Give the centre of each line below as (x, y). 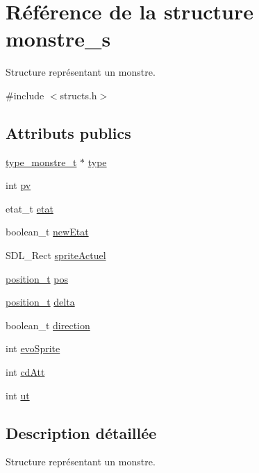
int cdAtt (25, 372)
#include (25, 95)
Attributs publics (68, 132)
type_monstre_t (41, 161)
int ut (18, 395)
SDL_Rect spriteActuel (56, 255)
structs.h (78, 95)
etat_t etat (30, 208)
